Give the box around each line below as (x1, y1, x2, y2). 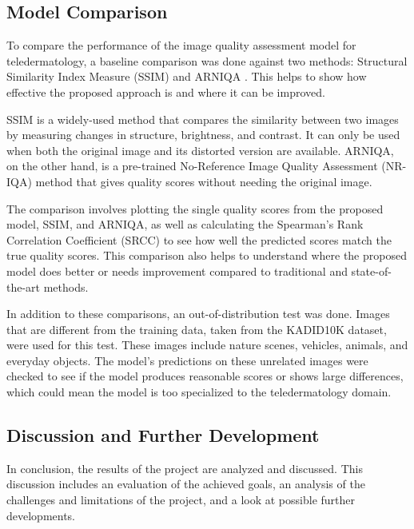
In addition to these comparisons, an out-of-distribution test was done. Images (6, 305, 390, 322)
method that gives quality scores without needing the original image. (35, 173, 372, 189)
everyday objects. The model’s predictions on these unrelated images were (6, 352, 368, 368)
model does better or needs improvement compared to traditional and (6, 262, 348, 279)
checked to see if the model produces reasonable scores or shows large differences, (6, 368, 404, 384)
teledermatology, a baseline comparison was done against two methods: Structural (6, 52, 408, 69)
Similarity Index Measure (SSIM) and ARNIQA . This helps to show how (6, 68, 367, 85)
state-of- (351, 262, 392, 279)
